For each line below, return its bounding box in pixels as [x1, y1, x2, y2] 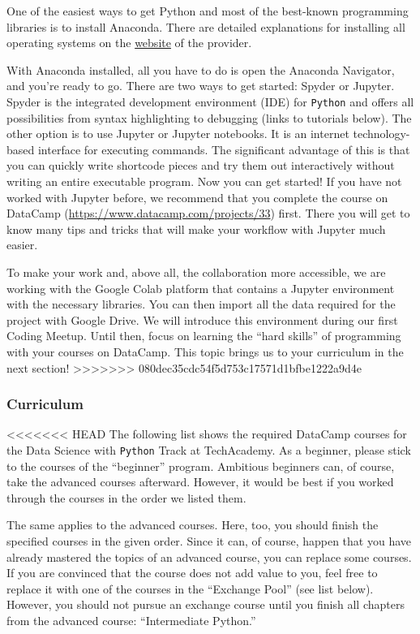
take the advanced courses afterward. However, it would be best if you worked [6, 473, 394, 490]
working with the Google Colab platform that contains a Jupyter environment [6, 279, 395, 296]
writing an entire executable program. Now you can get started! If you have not [6, 173, 402, 189]
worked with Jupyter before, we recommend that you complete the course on [6, 188, 388, 205]
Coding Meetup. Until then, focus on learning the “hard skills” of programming [6, 327, 401, 344]
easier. [6, 236, 38, 253]
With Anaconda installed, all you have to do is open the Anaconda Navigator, [6, 61, 395, 78]
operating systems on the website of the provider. [6, 34, 252, 51]
